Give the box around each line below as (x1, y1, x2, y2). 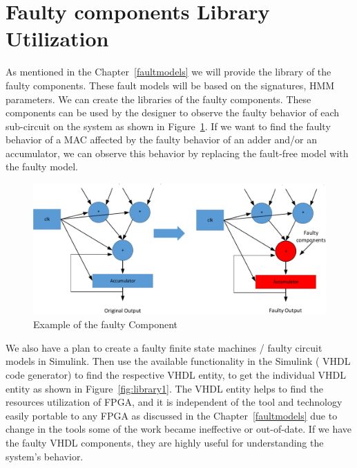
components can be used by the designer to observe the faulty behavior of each (6, 105, 340, 120)
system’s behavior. (6, 449, 84, 463)
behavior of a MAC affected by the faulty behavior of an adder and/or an (6, 132, 317, 147)
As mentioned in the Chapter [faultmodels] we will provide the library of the (6, 64, 331, 79)
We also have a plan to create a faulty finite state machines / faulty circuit (6, 340, 322, 354)
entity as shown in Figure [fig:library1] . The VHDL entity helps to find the (6, 381, 323, 395)
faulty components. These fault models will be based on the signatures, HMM (6, 78, 335, 92)
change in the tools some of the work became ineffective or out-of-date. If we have (6, 422, 352, 436)
